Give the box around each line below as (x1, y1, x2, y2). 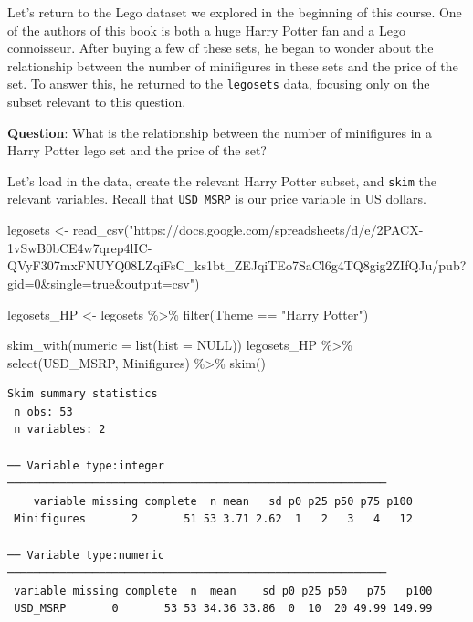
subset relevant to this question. (7, 92, 186, 111)
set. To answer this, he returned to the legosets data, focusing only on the (7, 74, 430, 93)
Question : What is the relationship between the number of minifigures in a (7, 122, 432, 142)
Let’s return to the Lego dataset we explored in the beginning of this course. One (7, 3, 462, 21)
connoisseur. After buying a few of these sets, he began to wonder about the (7, 38, 434, 58)
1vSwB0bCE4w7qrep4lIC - (7, 237, 152, 257)
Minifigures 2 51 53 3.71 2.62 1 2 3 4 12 (14, 512, 413, 526)
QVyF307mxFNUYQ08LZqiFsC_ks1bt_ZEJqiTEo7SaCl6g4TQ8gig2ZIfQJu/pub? (7, 256, 467, 275)
